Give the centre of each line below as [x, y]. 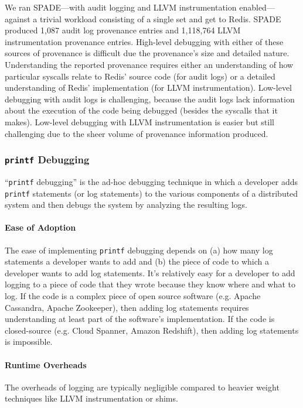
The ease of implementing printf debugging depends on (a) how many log [139, 250]
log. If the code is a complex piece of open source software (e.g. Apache [133, 296]
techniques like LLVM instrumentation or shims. [91, 398]
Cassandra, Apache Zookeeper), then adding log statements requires [127, 307]
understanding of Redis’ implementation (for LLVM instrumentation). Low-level [148, 88]
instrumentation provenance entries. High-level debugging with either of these [144, 41]
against [18, 18]
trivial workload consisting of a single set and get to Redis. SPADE [160, 18]
